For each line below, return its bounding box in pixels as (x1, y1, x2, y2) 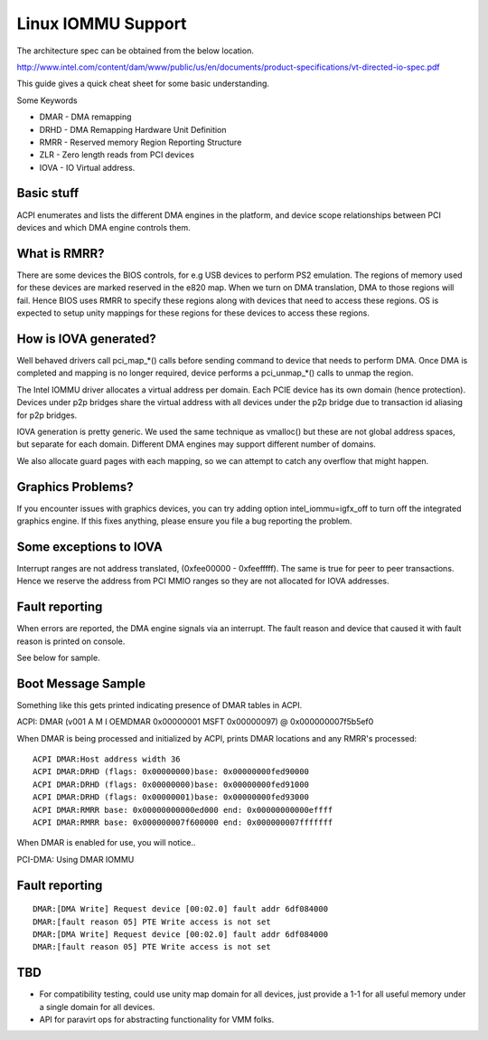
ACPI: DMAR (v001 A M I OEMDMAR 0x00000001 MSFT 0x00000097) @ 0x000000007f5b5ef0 (16, 716, 374, 727)
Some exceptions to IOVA (16, 539, 163, 554)
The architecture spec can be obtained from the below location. (16, 45, 255, 56)
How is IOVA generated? (16, 331, 157, 346)
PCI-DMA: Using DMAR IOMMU (16, 854, 135, 865)
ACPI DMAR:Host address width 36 (33, 754, 181, 764)
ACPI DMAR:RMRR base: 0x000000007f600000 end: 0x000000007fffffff (33, 818, 333, 827)
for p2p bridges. (16, 410, 78, 421)
